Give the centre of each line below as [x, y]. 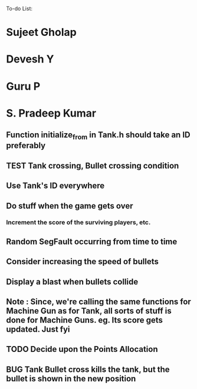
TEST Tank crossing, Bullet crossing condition [93, 165]
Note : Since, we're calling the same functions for [99, 301]
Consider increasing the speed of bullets [83, 262]
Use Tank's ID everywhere [55, 186]
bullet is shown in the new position [71, 379]
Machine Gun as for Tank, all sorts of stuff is [89, 311]
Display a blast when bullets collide [72, 281]
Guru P [23, 86]
